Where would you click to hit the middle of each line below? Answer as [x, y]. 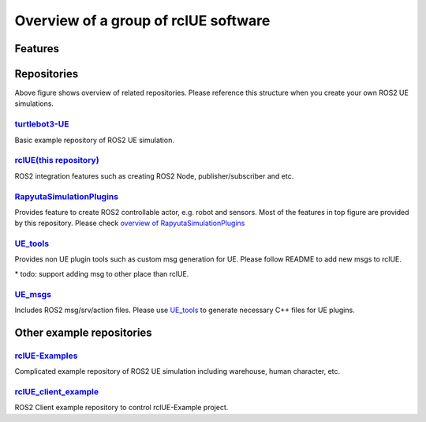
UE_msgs [33, 294]
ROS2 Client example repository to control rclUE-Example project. [121, 408]
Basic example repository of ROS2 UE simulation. [95, 140]
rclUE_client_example [57, 391]
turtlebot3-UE [42, 124]
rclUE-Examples [46, 356]
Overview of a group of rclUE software [142, 21]
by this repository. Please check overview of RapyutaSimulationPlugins [130, 223]
